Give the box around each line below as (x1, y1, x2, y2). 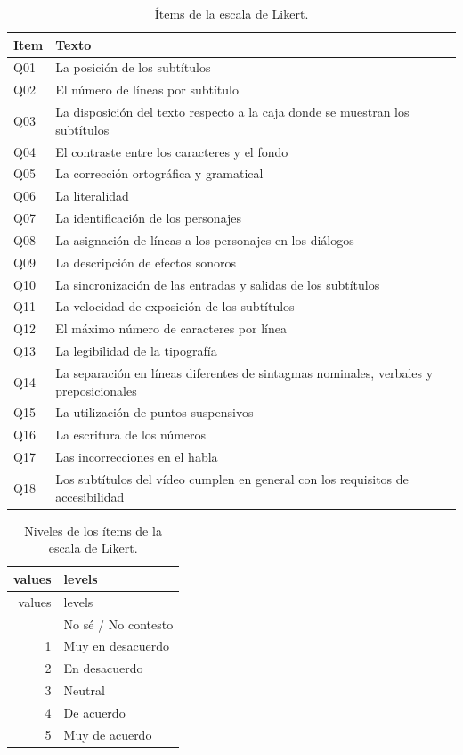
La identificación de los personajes (55, 209, 242, 227)
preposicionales (55, 381, 137, 399)
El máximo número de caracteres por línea (55, 319, 287, 338)
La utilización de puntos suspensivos (55, 403, 254, 422)
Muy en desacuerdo (63, 636, 169, 655)
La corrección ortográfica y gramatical (55, 164, 264, 183)
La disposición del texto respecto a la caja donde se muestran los (55, 103, 410, 121)
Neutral (63, 681, 105, 700)
